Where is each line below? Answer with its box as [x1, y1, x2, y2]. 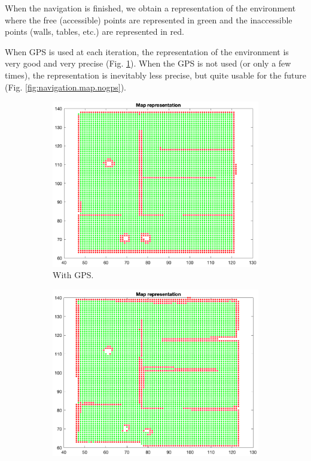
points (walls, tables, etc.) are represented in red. [5, 25, 184, 38]
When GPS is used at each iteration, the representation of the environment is [5, 45, 289, 58]
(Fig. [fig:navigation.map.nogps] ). [5, 80, 126, 93]
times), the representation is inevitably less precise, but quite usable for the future [5, 68, 306, 81]
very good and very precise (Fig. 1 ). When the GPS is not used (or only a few [5, 57, 291, 70]
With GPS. [53, 269, 94, 281]
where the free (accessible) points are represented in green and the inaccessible [5, 13, 292, 26]
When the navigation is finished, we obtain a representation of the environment [5, 2, 296, 14]
